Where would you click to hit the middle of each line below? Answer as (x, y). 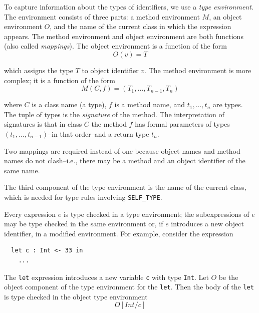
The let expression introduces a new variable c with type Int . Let (106, 277)
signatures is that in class (43, 124)
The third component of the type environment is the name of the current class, (125, 187)
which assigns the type (39, 70)
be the (228, 277)
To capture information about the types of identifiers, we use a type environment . (129, 7)
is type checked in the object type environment (76, 296)
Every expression (30, 214)
